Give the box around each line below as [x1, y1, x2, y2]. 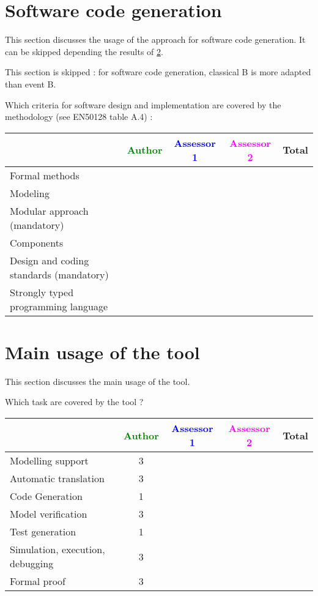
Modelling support [10, 453, 89, 467]
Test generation [10, 524, 76, 538]
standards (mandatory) [10, 267, 109, 281]
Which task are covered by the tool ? [5, 395, 144, 408]
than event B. [5, 77, 56, 90]
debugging [10, 556, 54, 570]
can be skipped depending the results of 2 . [5, 45, 163, 58]
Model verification [10, 507, 87, 521]
